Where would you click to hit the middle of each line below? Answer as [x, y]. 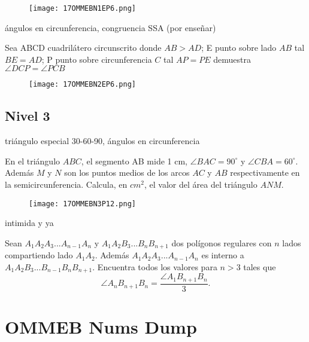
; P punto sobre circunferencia [97, 59]
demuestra [232, 59]
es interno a [223, 255]
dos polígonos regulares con [222, 242]
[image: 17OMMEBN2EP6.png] [82, 85]
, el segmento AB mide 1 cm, [134, 161]
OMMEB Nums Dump [101, 327]
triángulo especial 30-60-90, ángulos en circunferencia [102, 141]
